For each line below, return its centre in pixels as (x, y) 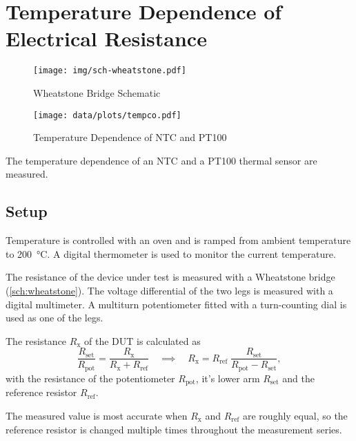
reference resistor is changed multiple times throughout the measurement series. (174, 429)
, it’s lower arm (228, 378)
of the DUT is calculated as (142, 340)
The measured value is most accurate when (97, 415)
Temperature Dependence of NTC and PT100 (130, 137)
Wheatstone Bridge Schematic (97, 92)
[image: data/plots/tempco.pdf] (107, 115)
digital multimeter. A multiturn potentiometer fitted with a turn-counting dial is (176, 304)
